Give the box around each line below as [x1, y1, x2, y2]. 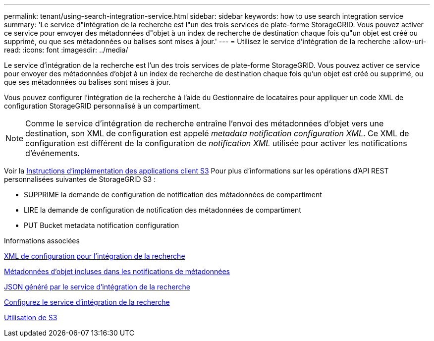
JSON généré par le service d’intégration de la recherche [4, 283, 190, 291]
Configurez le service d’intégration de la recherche [4, 298, 170, 306]
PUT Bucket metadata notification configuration [24, 221, 179, 229]
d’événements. [25, 148, 80, 158]
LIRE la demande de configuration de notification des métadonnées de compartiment [24, 206, 301, 214]
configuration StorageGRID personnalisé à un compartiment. [4, 102, 201, 110]
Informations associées [4, 236, 80, 245]
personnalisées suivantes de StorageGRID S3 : [4, 175, 156, 183]
